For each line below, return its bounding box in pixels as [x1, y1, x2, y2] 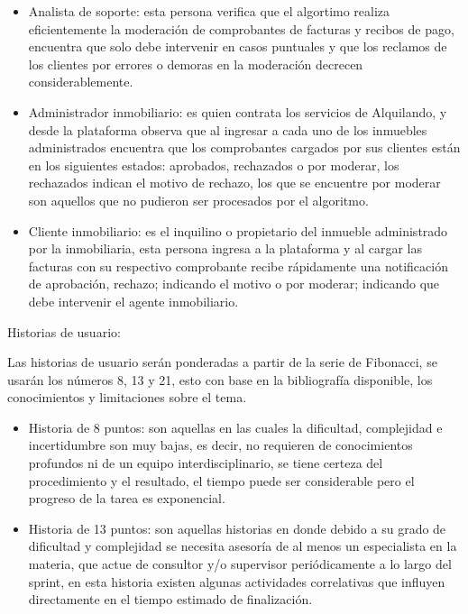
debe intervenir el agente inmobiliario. [28, 291, 239, 310]
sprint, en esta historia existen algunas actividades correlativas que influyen [28, 572, 445, 591]
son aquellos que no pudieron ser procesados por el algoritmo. [28, 190, 369, 209]
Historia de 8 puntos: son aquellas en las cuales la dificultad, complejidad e [28, 417, 443, 436]
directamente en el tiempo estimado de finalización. [28, 590, 313, 609]
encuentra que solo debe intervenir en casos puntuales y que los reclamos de [28, 37, 447, 56]
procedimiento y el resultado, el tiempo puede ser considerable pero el [28, 471, 415, 490]
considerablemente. [28, 72, 133, 91]
